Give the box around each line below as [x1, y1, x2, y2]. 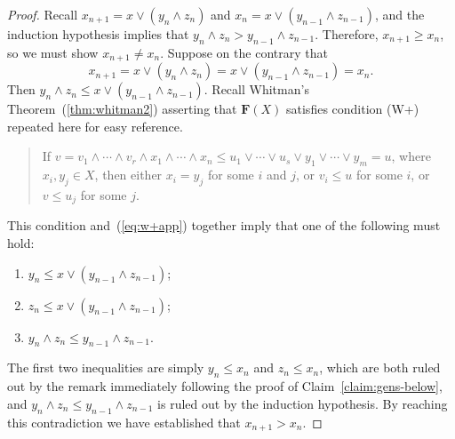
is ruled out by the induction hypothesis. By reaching [157, 394, 448, 412]
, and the [374, 5, 425, 23]
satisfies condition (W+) [286, 100, 419, 118]
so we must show [7, 43, 99, 61]
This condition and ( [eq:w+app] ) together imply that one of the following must [7, 216, 441, 235]
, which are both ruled [319, 358, 441, 377]
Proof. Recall [7, 5, 78, 23]
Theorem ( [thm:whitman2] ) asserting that [7, 100, 237, 118]
